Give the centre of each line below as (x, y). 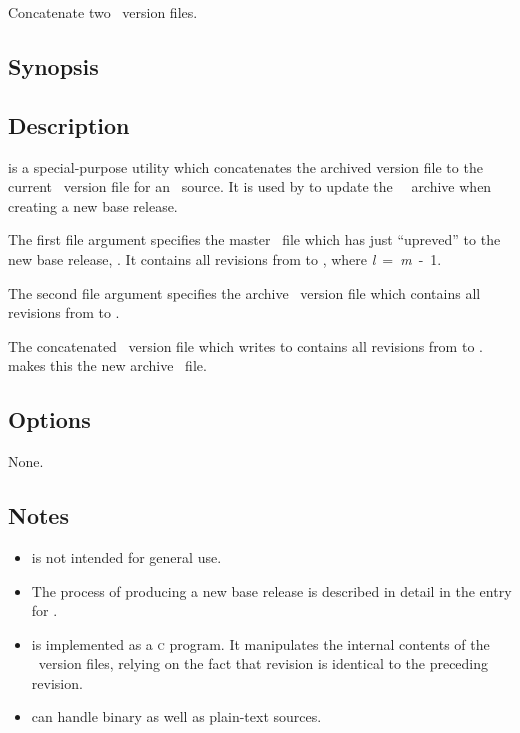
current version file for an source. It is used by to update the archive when (250, 186)
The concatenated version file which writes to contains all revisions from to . (245, 345)
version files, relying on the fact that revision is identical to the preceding (263, 663)
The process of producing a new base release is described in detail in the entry (271, 590)
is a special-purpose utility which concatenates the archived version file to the (245, 166)
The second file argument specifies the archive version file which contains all (244, 292)
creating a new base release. (93, 205)
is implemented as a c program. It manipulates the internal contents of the (260, 643)
